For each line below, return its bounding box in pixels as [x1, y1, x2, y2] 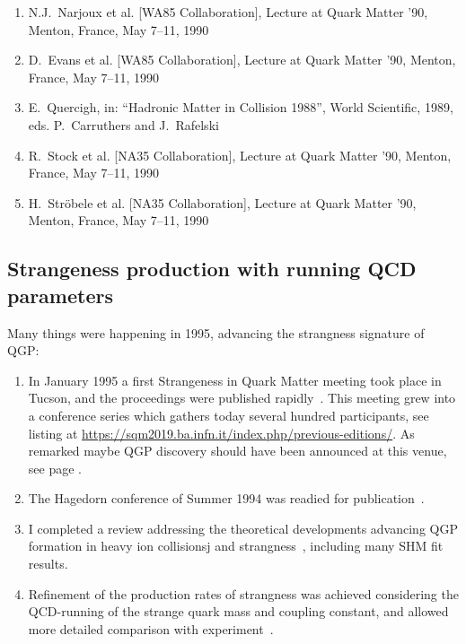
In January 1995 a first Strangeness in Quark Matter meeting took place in [28, 370, 442, 389]
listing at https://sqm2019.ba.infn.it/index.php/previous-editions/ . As [28, 423, 415, 442]
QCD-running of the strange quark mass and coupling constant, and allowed [28, 602, 449, 621]
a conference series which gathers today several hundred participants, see [28, 405, 429, 424]
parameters [7, 281, 113, 309]
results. [28, 554, 68, 573]
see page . [28, 458, 82, 477]
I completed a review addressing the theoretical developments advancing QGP [28, 518, 458, 537]
